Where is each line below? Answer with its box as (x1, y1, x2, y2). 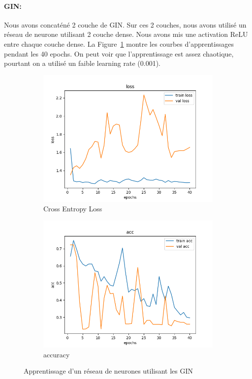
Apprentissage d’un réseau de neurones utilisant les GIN (24, 366, 193, 376)
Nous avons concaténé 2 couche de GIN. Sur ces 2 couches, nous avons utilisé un (4, 19, 247, 29)
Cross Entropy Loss (43, 204, 102, 214)
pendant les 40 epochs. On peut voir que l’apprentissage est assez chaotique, (4, 48, 234, 58)
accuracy (43, 349, 70, 359)
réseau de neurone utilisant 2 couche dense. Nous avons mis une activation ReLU (4, 29, 248, 39)
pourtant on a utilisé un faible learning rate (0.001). (4, 58, 160, 68)
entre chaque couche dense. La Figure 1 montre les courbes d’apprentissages (4, 38, 234, 49)
